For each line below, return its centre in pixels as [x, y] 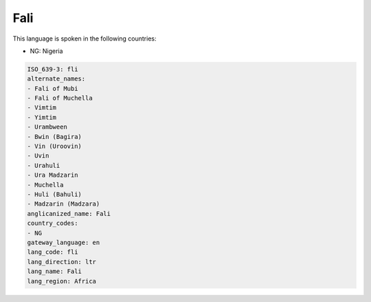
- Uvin [38, 156]
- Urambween [47, 127]
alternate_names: [56, 79]
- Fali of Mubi [53, 88]
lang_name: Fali [55, 271]
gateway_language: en [64, 242]
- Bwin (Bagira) [55, 137]
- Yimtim [42, 117]
